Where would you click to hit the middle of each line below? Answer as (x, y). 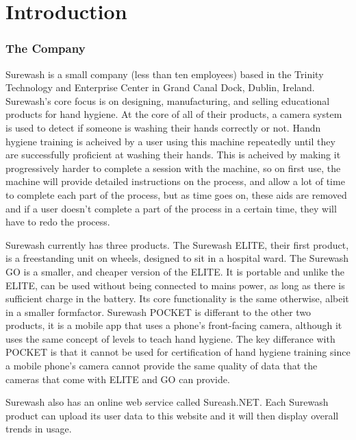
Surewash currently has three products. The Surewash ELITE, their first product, (177, 244)
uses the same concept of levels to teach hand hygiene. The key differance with (170, 338)
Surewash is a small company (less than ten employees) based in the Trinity (165, 74)
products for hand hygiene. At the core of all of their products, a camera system (174, 114)
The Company (46, 48)
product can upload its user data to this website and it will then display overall (172, 415)
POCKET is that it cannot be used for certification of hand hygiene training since (178, 352)
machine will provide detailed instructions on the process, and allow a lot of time (175, 181)
